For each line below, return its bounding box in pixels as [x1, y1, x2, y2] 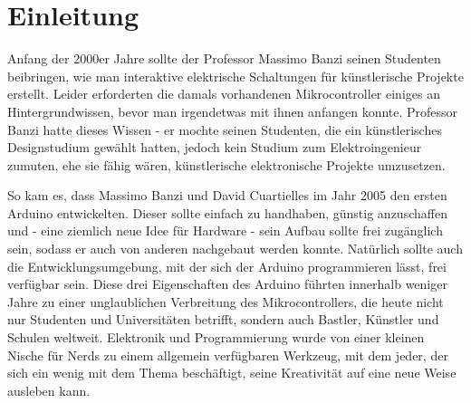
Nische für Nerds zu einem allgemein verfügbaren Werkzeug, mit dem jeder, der [7, 345, 448, 364]
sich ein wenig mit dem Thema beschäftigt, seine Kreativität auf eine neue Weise [7, 363, 457, 382]
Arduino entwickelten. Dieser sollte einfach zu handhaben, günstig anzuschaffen [7, 203, 447, 222]
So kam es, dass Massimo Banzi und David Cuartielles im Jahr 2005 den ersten [7, 186, 447, 205]
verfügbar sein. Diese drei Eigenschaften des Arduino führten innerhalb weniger [7, 274, 447, 293]
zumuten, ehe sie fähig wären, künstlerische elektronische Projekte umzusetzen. [7, 155, 446, 174]
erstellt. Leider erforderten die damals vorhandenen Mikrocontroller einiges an [7, 84, 440, 103]
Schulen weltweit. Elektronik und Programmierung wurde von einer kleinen [7, 328, 425, 347]
